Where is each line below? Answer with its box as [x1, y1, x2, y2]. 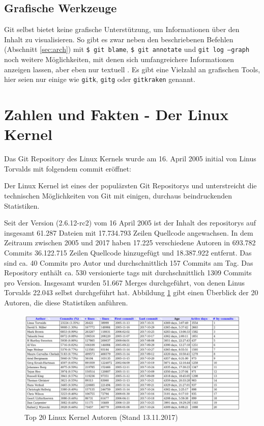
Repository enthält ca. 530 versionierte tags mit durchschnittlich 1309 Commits [4, 267, 252, 278]
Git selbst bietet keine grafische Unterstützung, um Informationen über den [4, 24, 240, 35]
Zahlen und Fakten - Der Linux [4, 104, 229, 125]
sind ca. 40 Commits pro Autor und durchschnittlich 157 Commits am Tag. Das [4, 257, 253, 268]
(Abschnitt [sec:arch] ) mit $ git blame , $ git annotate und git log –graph [4, 44, 250, 54]
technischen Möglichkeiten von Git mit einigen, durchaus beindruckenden [4, 190, 232, 201]
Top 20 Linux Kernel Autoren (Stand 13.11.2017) [24, 412, 178, 422]
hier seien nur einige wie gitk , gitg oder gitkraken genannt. [4, 74, 195, 84]
